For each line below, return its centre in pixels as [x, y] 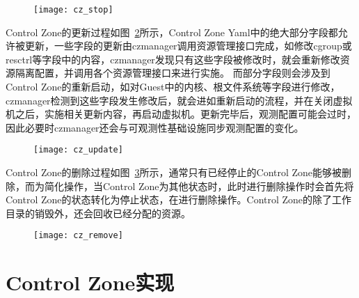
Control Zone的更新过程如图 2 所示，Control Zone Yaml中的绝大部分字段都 [172, 32]
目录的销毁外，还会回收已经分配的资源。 [98, 213]
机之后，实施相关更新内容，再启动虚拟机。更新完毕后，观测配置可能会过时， [181, 114]
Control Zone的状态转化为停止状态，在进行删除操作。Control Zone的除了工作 [179, 199]
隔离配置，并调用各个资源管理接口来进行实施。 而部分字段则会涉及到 [173, 73]
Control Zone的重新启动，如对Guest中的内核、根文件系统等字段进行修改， [173, 87]
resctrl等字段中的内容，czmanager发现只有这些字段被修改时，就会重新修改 [173, 59]
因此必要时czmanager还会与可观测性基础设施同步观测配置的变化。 [155, 127]
